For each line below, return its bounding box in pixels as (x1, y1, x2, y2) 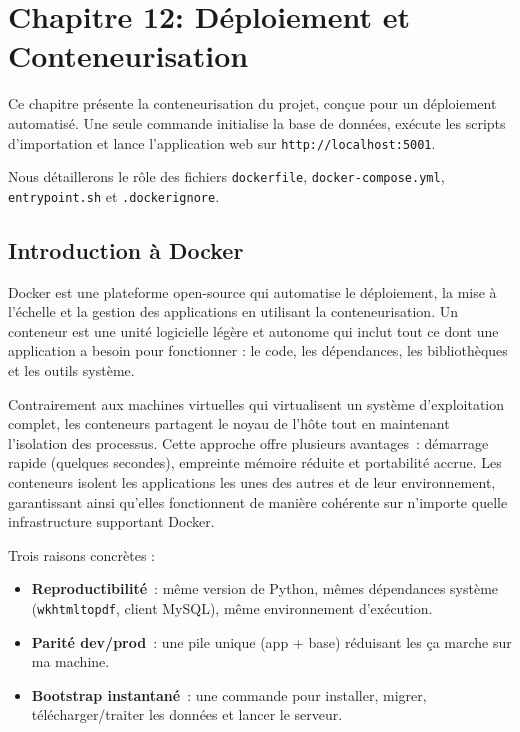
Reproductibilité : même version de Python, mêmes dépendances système (31, 578, 499, 599)
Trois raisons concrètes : (8, 544, 156, 565)
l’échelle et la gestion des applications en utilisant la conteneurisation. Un (8, 301, 458, 322)
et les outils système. (8, 360, 135, 381)
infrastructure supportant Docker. (8, 511, 215, 532)
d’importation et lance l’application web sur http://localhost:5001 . (8, 132, 436, 153)
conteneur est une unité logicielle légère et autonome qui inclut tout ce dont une (8, 320, 499, 341)
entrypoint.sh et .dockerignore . (8, 185, 220, 206)
